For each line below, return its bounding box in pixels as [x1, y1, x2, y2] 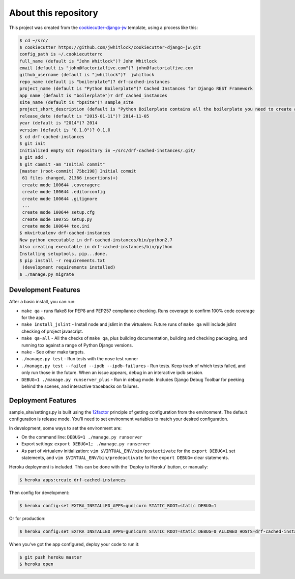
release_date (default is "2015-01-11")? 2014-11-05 [19, 113, 149, 119]
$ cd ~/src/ [19, 37, 49, 43]
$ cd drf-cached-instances [19, 134, 85, 140]
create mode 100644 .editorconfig [22, 189, 105, 195]
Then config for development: [9, 490, 70, 495]
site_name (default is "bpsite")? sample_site [19, 100, 134, 105]
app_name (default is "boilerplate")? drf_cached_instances [19, 92, 168, 98]
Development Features [9, 286, 81, 294]
